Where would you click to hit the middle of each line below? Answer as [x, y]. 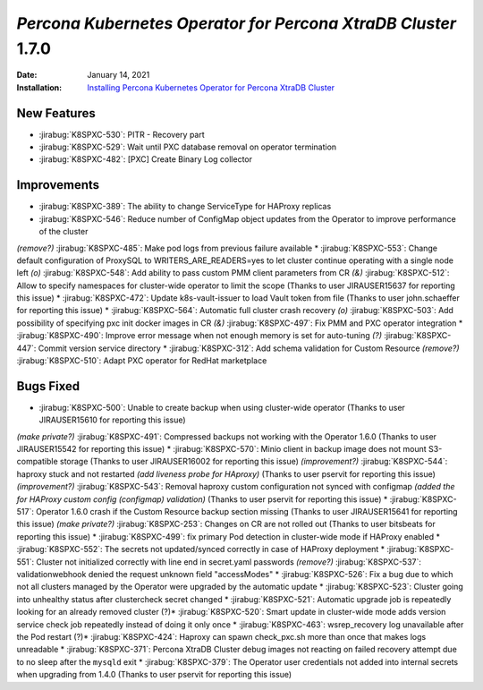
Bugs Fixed [48, 386]
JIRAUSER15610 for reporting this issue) [113, 420]
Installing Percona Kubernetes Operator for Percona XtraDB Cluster [211, 87]
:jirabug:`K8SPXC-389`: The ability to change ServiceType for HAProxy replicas [185, 207]
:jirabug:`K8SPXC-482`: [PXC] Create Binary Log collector [146, 159]
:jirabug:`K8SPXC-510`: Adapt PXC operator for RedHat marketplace [142, 361]
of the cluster [64, 232]
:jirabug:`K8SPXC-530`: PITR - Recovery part [122, 134]
